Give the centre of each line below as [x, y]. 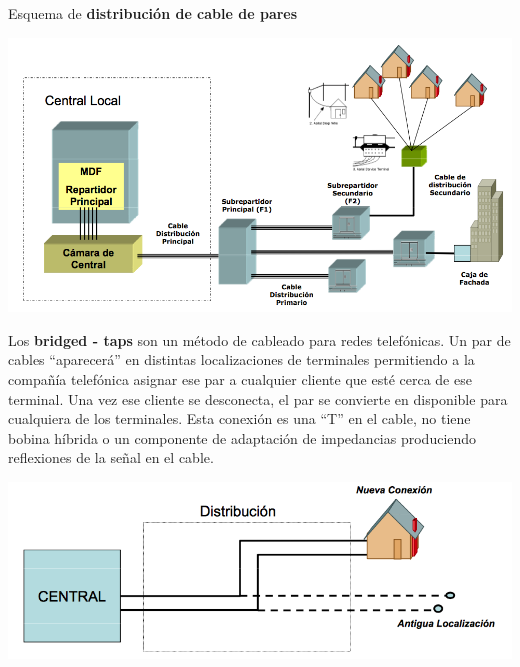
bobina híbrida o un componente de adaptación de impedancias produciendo [242, 437]
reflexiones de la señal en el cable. [111, 457]
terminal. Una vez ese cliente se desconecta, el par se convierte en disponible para [258, 398]
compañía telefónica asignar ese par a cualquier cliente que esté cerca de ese [240, 378]
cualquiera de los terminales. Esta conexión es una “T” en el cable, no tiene [239, 418]
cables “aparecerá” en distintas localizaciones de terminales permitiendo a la [241, 359]
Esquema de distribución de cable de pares [153, 13]
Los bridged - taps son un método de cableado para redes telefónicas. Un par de [259, 339]
